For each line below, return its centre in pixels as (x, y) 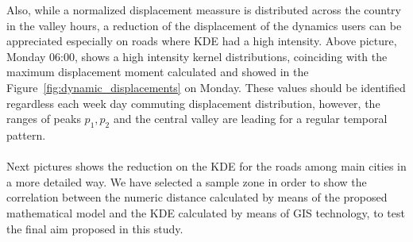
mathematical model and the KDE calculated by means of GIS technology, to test (206, 212)
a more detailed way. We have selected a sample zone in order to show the (187, 181)
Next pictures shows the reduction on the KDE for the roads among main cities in (206, 166)
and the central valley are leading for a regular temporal (250, 119)
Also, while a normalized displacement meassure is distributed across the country (204, 10)
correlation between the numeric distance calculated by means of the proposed (197, 197)
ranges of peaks (44, 119)
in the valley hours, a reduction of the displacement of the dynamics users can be (204, 25)
